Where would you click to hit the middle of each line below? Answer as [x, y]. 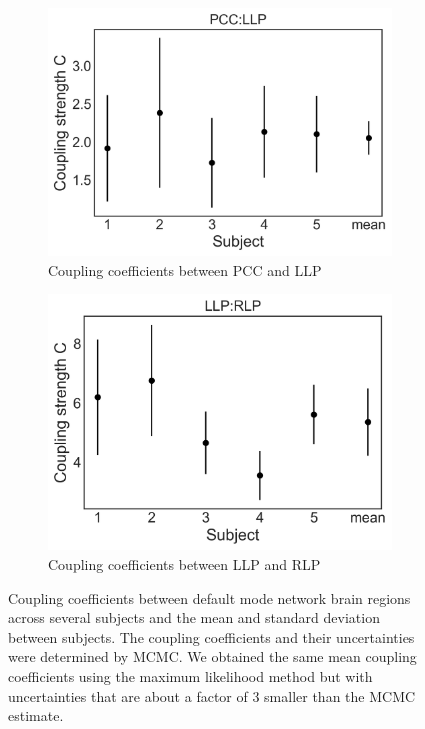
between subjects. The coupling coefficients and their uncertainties [211, 636]
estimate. [36, 715]
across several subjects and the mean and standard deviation [194, 617]
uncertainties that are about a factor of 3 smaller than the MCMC [212, 695]
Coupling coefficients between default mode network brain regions [209, 597]
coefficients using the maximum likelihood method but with [190, 675]
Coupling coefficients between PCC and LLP [185, 269]
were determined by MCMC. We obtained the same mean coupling [212, 656]
